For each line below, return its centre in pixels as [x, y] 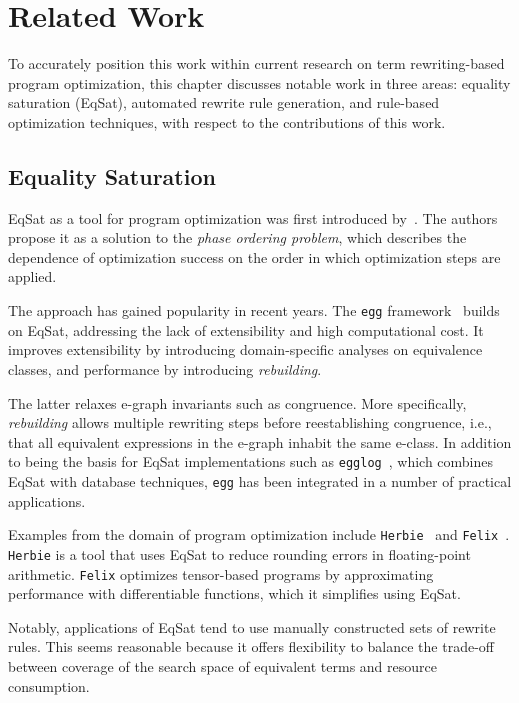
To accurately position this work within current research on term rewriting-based [256, 63]
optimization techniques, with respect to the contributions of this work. [227, 121]
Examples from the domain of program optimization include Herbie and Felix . [259, 534]
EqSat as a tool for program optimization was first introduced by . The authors [253, 217]
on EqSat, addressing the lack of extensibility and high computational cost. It [246, 329]
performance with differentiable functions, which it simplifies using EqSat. [234, 593]
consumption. [49, 685]
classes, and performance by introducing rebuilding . [165, 368]
